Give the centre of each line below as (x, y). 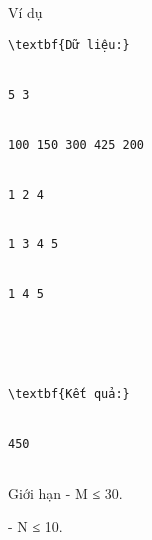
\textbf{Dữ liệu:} (69, 44)
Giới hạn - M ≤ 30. (65, 492)
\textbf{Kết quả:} (69, 394)
